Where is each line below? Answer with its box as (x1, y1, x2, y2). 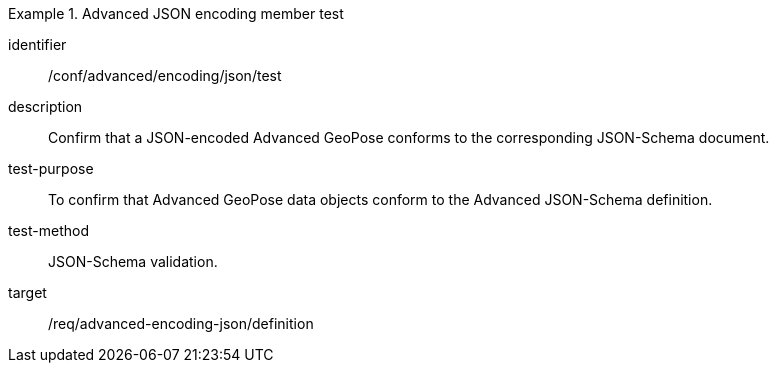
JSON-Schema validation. (48, 253, 218, 270)
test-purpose (8, 160, 94, 177)
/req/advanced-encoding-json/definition (48, 315, 314, 332)
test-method (8, 222, 89, 239)
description (8, 98, 83, 115)
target (8, 284, 47, 301)
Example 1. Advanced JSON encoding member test (8, 5, 344, 22)
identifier (8, 36, 67, 53)
